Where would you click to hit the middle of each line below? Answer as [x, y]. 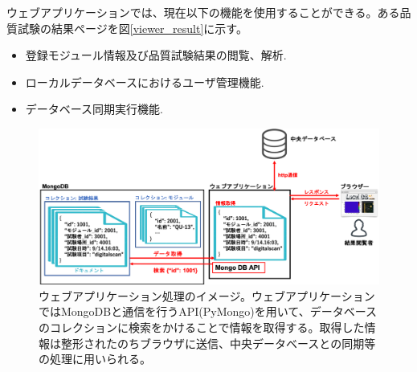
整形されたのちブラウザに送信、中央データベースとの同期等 [218, 343]
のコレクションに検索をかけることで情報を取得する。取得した [202, 327]
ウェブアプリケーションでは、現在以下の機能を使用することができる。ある [203, 12]
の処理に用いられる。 [95, 359]
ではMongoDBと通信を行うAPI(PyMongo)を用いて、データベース [208, 311]
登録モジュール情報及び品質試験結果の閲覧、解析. [156, 55]
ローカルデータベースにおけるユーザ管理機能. [145, 82]
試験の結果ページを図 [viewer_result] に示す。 [132, 28]
